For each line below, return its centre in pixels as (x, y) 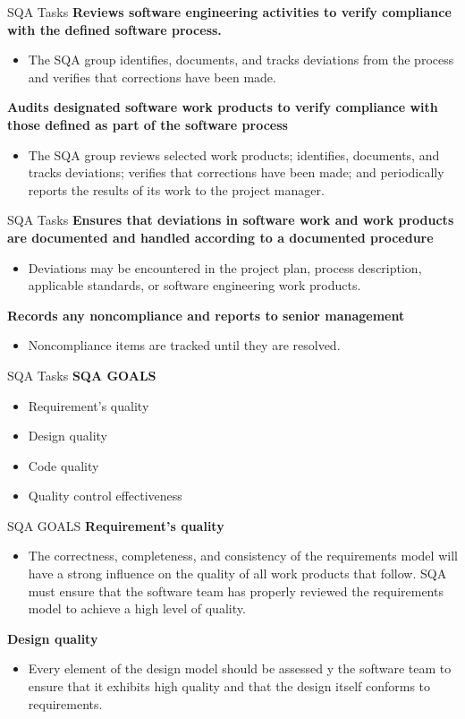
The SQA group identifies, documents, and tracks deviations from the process (241, 60)
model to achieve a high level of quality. (137, 608)
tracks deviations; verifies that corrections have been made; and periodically (236, 172)
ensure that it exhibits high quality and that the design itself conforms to (229, 686)
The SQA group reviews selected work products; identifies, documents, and (234, 154)
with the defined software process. (114, 29)
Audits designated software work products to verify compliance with (223, 107)
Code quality (63, 465)
